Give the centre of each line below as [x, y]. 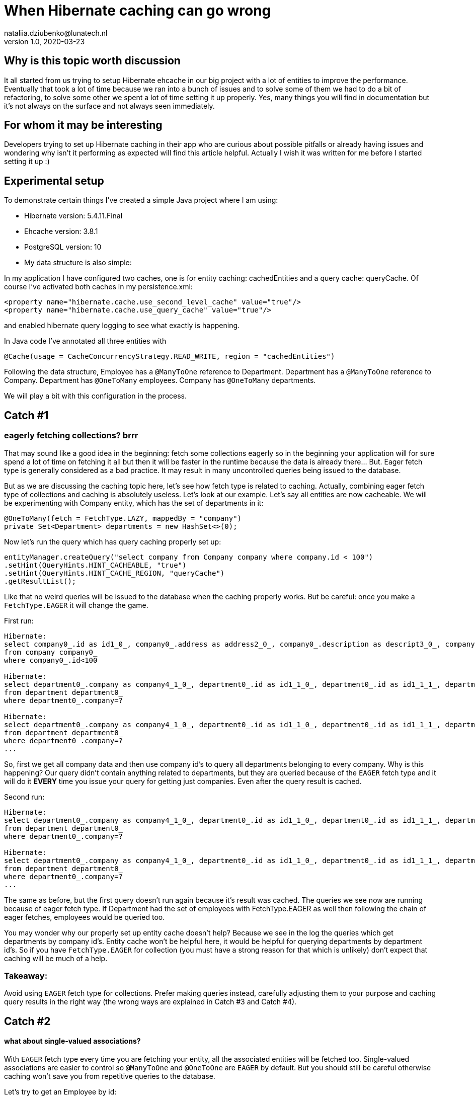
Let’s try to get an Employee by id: [60, 1091]
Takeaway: [26, 975]
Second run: [24, 797]
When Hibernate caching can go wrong [138, 11]
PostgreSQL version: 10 [63, 247]
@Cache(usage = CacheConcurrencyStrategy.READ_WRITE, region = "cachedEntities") [170, 357]
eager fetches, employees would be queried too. [85, 917]
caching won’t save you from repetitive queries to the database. [110, 1076]
